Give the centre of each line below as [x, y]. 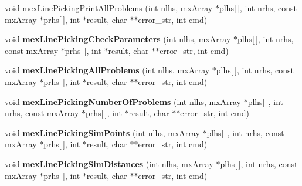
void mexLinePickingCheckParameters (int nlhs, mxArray [118, 39]
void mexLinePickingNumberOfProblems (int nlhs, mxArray [123, 101]
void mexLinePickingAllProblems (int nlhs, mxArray [107, 70]
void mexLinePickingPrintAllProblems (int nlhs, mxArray [109, 8]
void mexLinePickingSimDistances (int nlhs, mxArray [109, 163]
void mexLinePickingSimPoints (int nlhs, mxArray [102, 132]
